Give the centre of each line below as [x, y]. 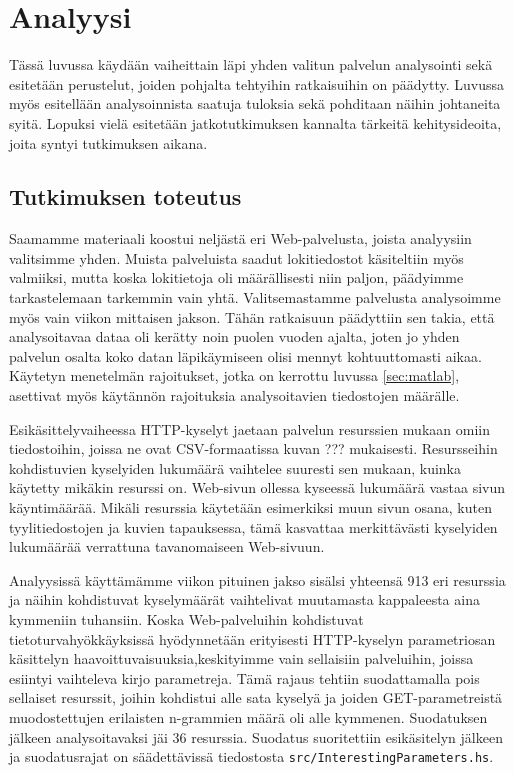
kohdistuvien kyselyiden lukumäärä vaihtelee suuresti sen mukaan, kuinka [235, 467]
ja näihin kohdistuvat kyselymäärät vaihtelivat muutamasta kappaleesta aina [244, 599]
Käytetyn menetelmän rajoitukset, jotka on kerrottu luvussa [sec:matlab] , [234, 375]
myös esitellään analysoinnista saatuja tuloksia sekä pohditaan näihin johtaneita [255, 103]
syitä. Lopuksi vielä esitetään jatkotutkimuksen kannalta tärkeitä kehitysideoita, [255, 122]
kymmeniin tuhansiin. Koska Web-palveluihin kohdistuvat [186, 618]
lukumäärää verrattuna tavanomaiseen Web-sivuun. [167, 546]
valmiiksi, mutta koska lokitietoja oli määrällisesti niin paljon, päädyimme [236, 277]
